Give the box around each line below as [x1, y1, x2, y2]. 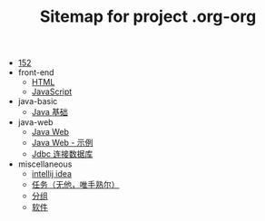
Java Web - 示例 [31, 138, 93, 149]
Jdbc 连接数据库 [31, 149, 93, 159]
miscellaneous [17, 159, 73, 169]
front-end [17, 67, 54, 78]
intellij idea [31, 168, 73, 179]
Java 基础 [31, 107, 68, 118]
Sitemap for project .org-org [39, 6, 257, 27]
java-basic [17, 96, 58, 107]
